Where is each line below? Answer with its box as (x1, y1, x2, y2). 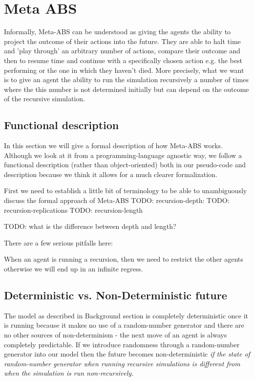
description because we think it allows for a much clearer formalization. (4, 169, 217, 179)
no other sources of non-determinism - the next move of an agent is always (4, 330, 227, 339)
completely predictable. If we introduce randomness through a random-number (4, 339, 240, 349)
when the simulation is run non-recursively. (4, 368, 134, 378)
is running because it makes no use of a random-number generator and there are (4, 320, 244, 330)
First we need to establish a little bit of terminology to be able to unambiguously (4, 185, 247, 196)
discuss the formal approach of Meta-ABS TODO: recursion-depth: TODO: (4, 195, 230, 205)
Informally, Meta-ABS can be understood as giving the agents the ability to (4, 26, 231, 37)
